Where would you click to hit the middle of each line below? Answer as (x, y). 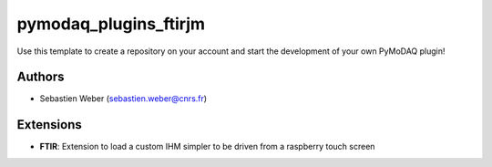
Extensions (49, 125)
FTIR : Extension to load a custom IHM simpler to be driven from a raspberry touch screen (207, 147)
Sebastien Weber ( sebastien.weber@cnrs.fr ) (123, 99)
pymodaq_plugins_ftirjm (111, 24)
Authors (41, 77)
